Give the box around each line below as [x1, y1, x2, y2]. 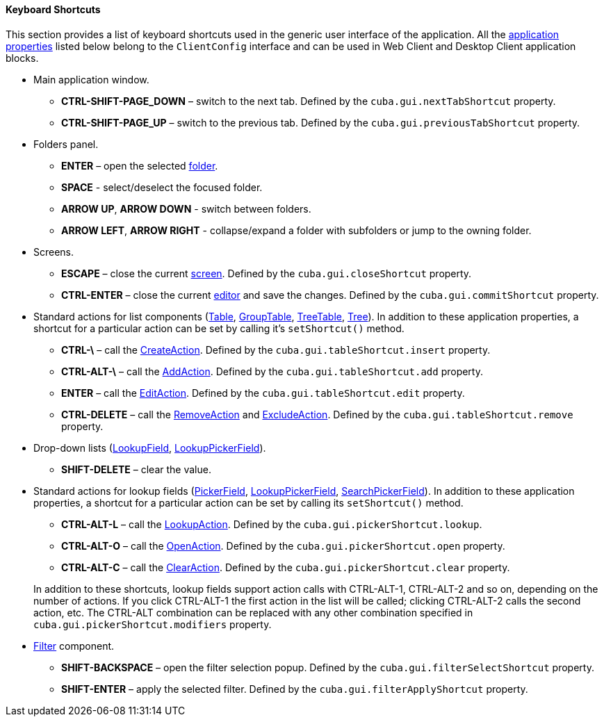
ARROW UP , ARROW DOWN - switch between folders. [61, 202, 311, 215]
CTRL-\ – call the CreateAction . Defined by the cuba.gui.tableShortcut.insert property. [61, 343, 491, 356]
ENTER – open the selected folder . [61, 159, 218, 172]
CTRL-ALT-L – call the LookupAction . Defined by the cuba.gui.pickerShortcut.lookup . [61, 518, 482, 530]
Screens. [33, 245, 74, 258]
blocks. [6, 51, 39, 64]
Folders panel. [33, 138, 99, 150]
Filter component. [33, 639, 115, 652]
